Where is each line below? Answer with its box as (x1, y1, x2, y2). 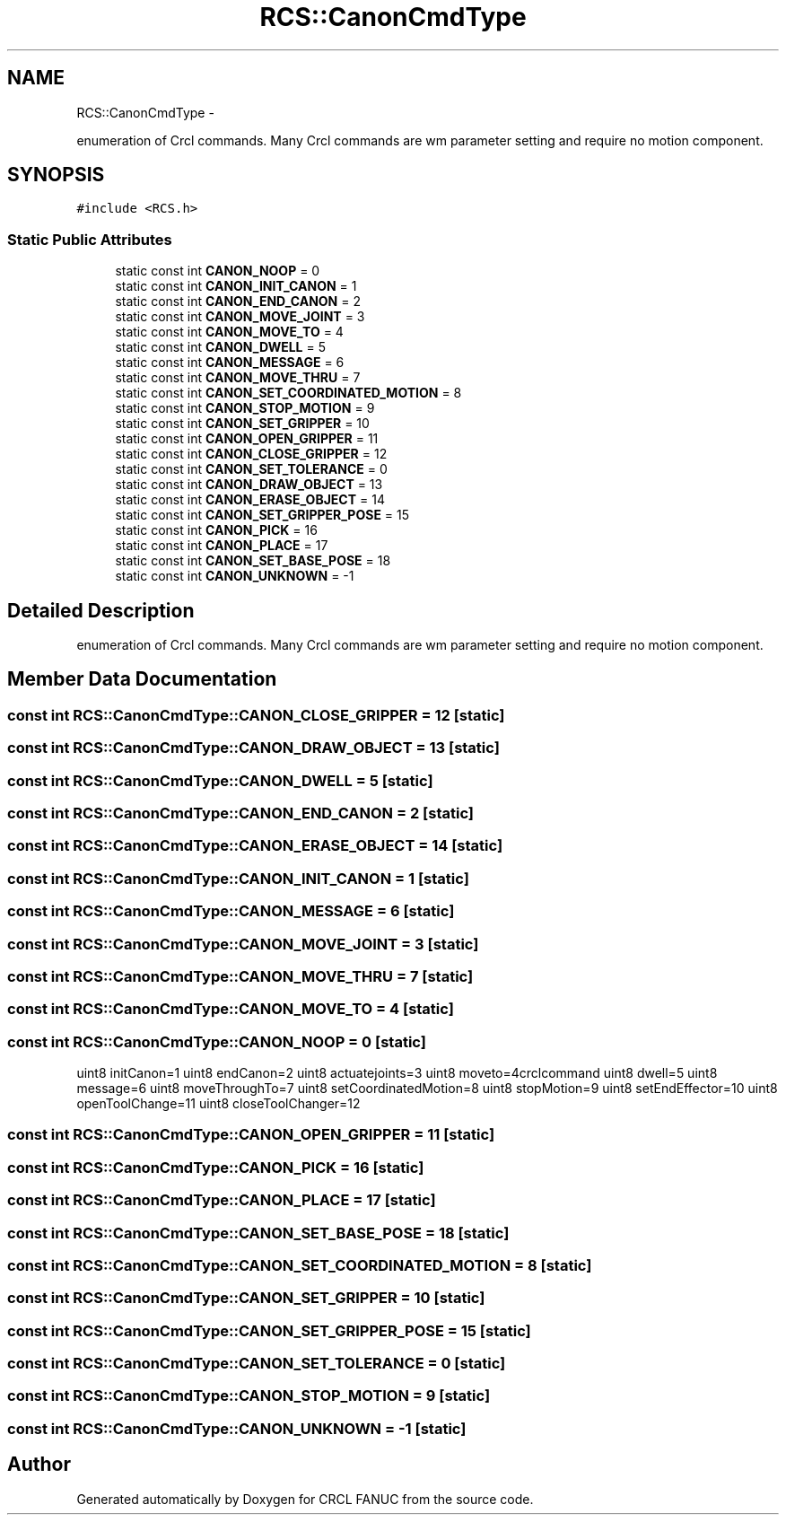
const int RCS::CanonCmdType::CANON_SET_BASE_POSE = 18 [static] (7, 1223, 510, 1242)
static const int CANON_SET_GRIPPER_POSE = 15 (115, 507, 410, 523)
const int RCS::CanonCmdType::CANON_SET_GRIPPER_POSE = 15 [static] (7, 1321, 531, 1340)
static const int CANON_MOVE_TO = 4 (115, 324, 344, 340)
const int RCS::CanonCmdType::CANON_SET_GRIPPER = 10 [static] (7, 1289, 485, 1308)
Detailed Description (7, 599, 195, 622)
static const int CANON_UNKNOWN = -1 (115, 568, 354, 584)
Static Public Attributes (7, 230, 172, 249)
